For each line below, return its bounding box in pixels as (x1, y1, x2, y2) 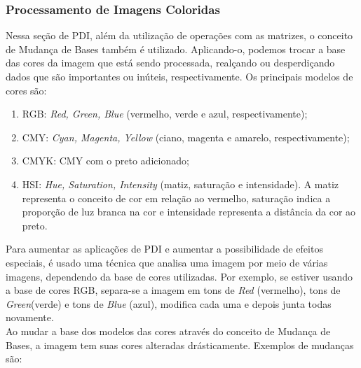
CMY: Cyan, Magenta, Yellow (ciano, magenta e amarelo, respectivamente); (22, 129, 350, 144)
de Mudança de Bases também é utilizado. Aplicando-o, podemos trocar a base (6, 41, 346, 56)
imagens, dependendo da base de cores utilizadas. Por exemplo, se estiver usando (6, 269, 353, 283)
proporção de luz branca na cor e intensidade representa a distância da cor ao (22, 204, 356, 219)
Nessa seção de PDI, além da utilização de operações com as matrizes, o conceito (6, 28, 353, 43)
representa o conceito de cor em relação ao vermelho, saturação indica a (22, 190, 331, 205)
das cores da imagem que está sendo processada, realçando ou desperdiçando (6, 55, 335, 70)
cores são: (6, 83, 47, 97)
